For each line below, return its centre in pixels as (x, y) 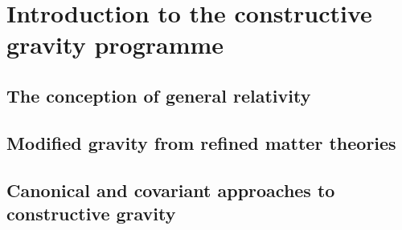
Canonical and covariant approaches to (171, 190)
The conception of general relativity (159, 95)
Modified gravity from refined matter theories (201, 142)
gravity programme (115, 44)
